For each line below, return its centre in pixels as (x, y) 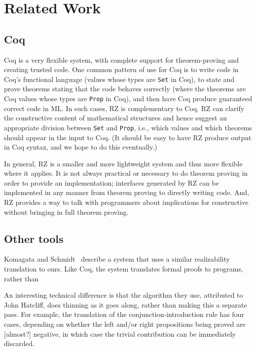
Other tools (34, 238)
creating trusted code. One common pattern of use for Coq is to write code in (121, 69)
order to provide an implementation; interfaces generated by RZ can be (112, 182)
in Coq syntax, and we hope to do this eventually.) (81, 147)
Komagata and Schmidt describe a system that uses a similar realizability (117, 259)
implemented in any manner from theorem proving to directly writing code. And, (127, 192)
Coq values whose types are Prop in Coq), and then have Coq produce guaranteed (128, 98)
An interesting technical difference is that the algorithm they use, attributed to (124, 295)
